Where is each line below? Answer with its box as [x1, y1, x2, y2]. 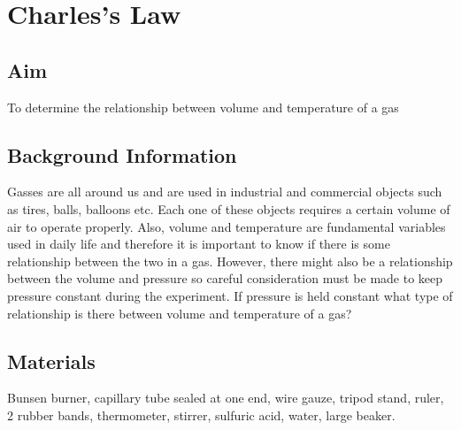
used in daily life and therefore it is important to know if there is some [7, 234, 390, 253]
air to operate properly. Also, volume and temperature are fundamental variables [7, 217, 446, 235]
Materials [7, 347, 96, 374]
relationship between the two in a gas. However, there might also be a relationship [7, 251, 453, 270]
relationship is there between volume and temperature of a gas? [7, 303, 352, 322]
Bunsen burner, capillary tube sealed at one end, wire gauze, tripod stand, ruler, [7, 388, 444, 407]
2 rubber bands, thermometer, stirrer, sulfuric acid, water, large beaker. [7, 405, 396, 424]
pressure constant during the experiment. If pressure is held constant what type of [7, 286, 453, 304]
